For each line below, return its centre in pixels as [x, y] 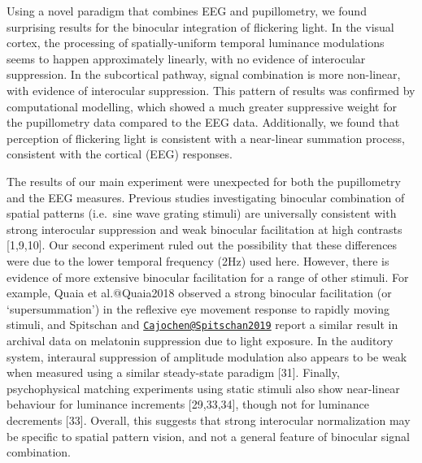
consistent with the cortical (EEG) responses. [120, 154]
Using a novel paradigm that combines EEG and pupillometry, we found [187, 11]
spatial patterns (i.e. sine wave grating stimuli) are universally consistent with [202, 213]
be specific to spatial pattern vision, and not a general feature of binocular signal [208, 436]
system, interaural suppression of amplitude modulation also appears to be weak [207, 356]
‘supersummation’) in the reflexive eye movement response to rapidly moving [198, 308]
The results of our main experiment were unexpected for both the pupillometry [204, 181]
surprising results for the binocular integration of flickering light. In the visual [200, 26]
